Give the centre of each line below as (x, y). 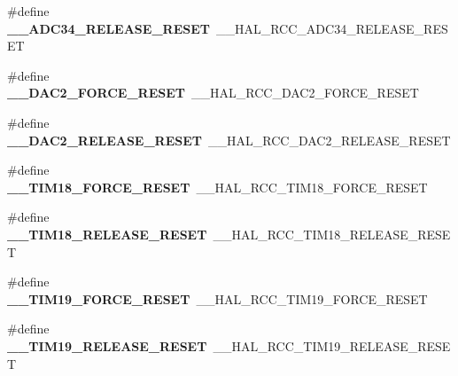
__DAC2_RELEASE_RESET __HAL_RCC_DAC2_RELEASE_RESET (229, 140)
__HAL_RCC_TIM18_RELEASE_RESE (332, 234)
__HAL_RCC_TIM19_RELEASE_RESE (332, 345)
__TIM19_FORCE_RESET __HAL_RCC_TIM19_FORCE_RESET (217, 298)
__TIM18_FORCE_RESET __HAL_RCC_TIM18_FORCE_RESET (217, 187)
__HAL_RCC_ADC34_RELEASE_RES (332, 28)
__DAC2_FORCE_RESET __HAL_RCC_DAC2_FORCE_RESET (213, 93)
